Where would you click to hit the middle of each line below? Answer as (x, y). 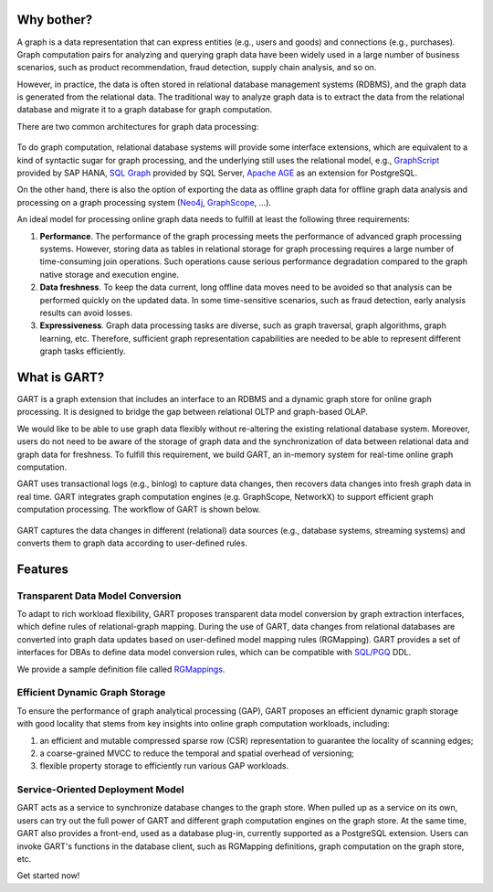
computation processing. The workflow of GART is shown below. (139, 510)
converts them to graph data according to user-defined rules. (132, 543)
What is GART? (61, 377)
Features (42, 569)
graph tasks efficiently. (83, 351)
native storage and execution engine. (110, 274)
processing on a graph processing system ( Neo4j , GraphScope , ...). (144, 202)
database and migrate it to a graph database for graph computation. (145, 110)
